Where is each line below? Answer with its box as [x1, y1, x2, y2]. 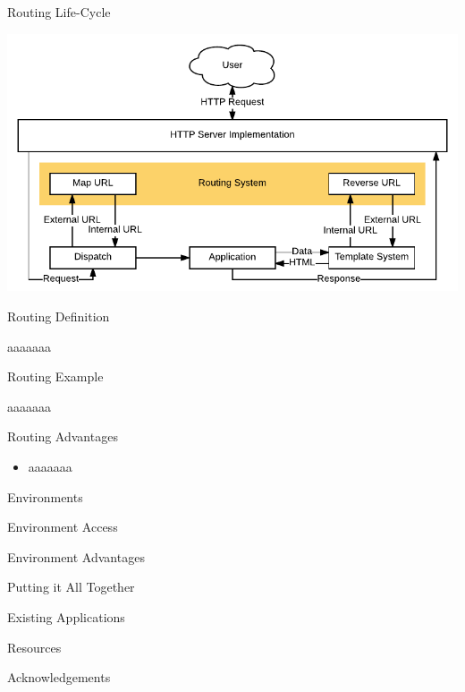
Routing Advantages [7, 427, 118, 446]
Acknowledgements [7, 668, 111, 687]
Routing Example [7, 367, 104, 386]
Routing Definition [7, 307, 110, 325]
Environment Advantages [7, 547, 145, 566]
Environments [7, 487, 83, 506]
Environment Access [7, 517, 118, 536]
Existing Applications [7, 607, 125, 626]
